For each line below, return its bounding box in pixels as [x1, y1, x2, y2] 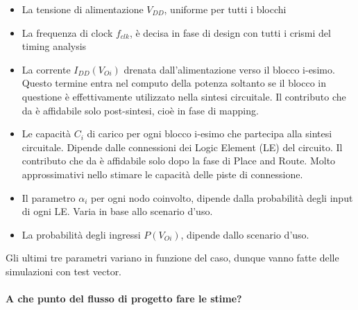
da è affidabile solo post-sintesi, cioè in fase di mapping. [22, 103, 259, 117]
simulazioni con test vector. [6, 264, 122, 278]
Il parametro [22, 190, 76, 205]
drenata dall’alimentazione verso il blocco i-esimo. [123, 62, 335, 76]
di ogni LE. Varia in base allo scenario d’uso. [22, 204, 213, 218]
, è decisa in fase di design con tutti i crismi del [129, 25, 331, 40]
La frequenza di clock [22, 25, 113, 40]
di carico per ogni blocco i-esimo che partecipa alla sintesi [87, 126, 332, 141]
